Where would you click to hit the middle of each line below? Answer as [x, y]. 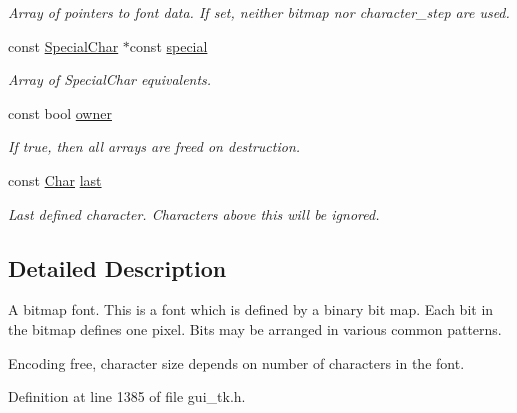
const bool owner [60, 112]
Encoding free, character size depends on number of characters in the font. [236, 362]
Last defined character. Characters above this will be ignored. [194, 213]
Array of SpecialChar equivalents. [110, 79]
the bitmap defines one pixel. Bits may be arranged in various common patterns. [255, 328]
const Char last [55, 179]
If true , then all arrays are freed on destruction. [154, 146]
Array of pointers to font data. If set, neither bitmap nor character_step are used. [259, 12]
